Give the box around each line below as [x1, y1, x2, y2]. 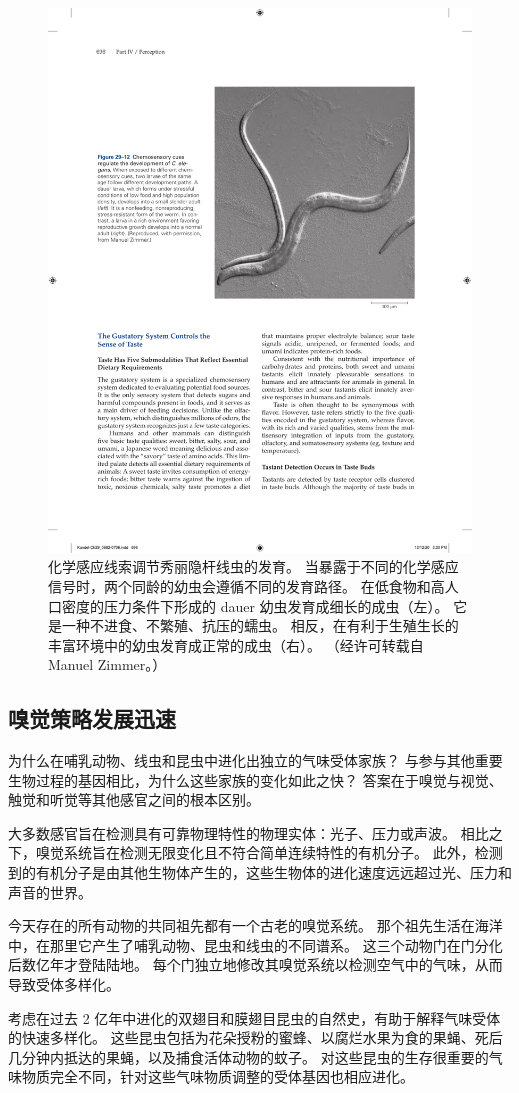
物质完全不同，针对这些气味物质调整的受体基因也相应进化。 [21, 1066, 414, 1087]
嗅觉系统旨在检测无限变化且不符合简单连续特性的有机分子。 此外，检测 [35, 842, 503, 863]
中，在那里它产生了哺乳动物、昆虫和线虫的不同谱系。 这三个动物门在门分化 [8, 934, 503, 955]
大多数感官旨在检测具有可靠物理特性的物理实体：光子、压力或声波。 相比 [8, 822, 489, 843]
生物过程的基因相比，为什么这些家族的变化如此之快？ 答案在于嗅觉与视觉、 [8, 769, 503, 790]
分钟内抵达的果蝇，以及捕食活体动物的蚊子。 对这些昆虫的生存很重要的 [21, 1046, 489, 1067]
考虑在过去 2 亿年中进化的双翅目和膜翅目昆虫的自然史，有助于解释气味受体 [8, 1007, 501, 1028]
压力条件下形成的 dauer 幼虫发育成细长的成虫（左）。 [103, 595, 449, 616]
